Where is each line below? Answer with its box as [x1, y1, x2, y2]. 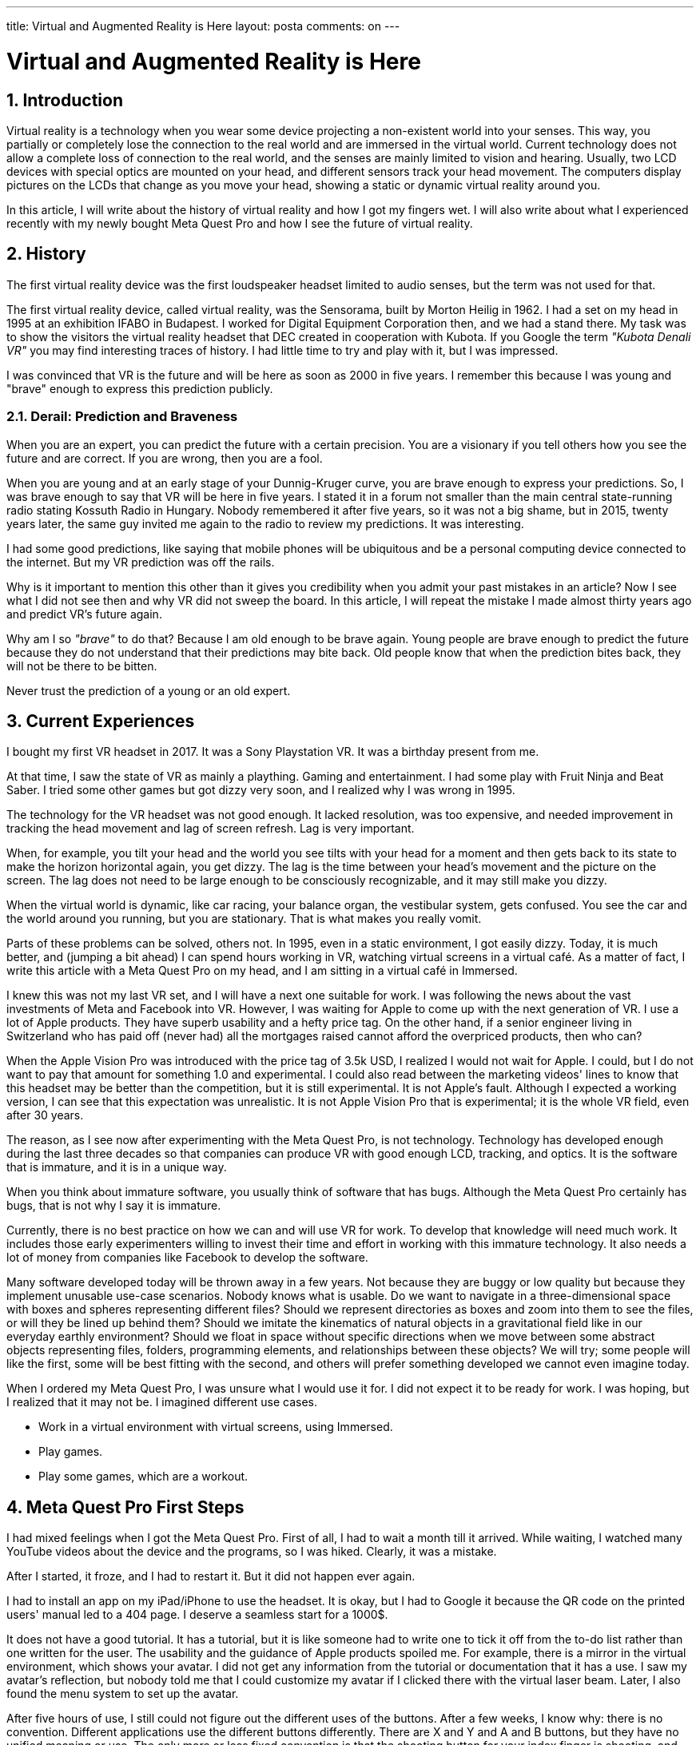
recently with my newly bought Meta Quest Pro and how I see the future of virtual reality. [6, 216, 473, 230]
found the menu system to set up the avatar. [6, 1687, 239, 1701]
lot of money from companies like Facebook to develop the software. [6, 1250, 368, 1265]
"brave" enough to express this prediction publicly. [6, 381, 273, 396]
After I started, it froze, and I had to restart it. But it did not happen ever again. [6, 1569, 416, 1584]
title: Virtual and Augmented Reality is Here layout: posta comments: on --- [6, 19, 400, 33]
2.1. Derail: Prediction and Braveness [6, 408, 238, 425]
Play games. [38, 1445, 103, 1459]
